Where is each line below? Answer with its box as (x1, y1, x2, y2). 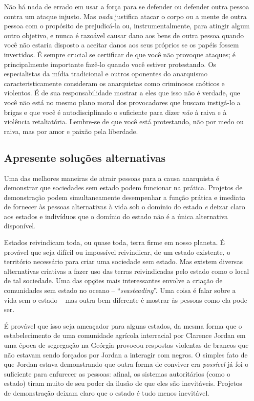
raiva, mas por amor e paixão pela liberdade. (4, 126, 138, 136)
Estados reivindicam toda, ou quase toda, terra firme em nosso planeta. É (4, 237, 225, 247)
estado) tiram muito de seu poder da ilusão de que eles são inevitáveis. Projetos (4, 378, 242, 388)
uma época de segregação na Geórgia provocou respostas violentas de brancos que (4, 340, 249, 350)
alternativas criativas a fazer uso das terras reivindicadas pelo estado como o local (4, 266, 249, 276)
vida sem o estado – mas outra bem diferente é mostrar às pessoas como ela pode (4, 294, 248, 305)
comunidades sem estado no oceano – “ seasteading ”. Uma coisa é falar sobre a (4, 285, 236, 295)
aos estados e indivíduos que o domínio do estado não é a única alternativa (4, 211, 228, 221)
